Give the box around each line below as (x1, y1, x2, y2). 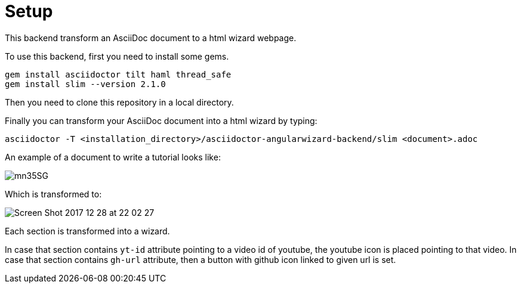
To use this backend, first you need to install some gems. (5, 51, 229, 61)
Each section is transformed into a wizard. (5, 225, 170, 236)
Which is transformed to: (5, 188, 102, 199)
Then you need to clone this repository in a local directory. (5, 97, 234, 107)
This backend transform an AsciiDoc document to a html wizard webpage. (5, 32, 297, 43)
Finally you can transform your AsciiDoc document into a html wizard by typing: (5, 115, 317, 126)
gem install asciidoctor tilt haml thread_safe (5, 69, 232, 79)
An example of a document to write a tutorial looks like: (5, 151, 221, 162)
